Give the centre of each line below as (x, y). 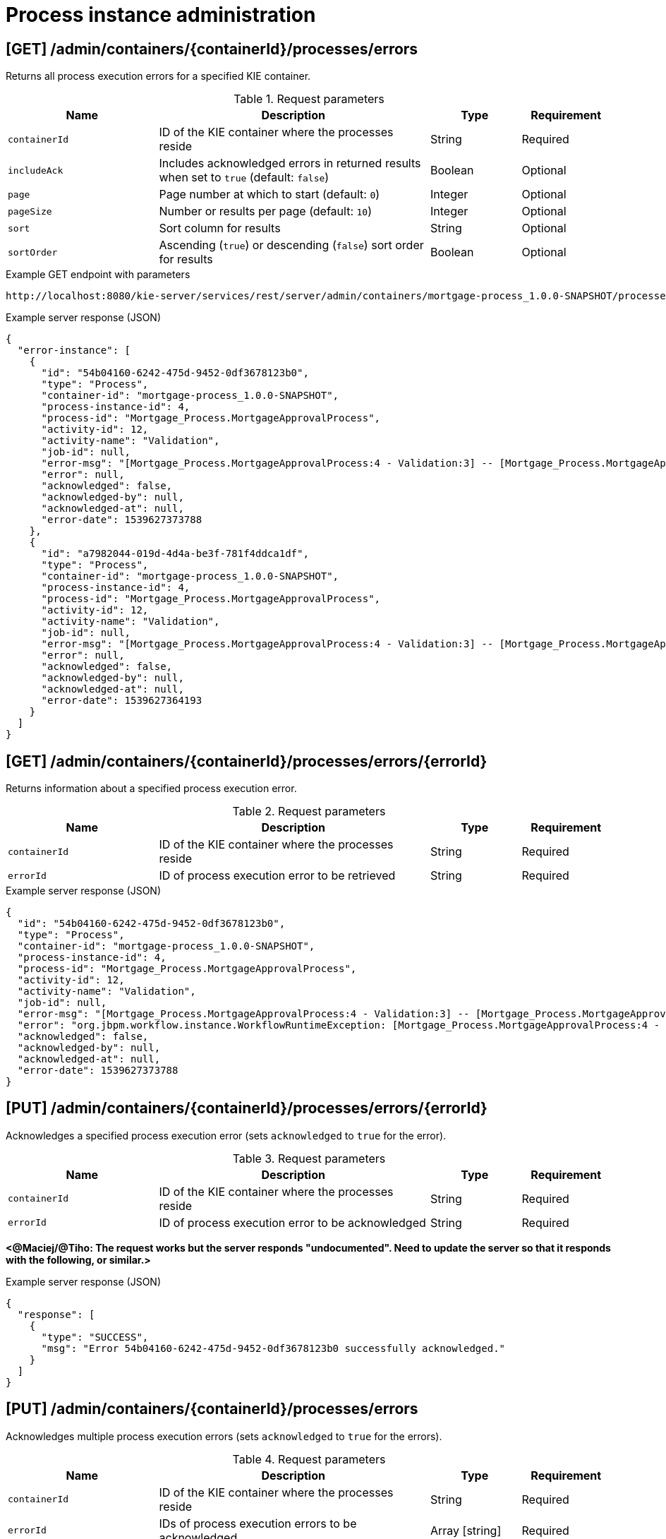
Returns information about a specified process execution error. (151, 789)
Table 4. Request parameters (309, 1459)
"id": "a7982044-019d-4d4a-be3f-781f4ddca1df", (175, 554)
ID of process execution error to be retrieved (277, 876)
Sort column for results (220, 228)
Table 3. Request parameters (309, 1158)
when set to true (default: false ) (244, 178)
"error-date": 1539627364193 (122, 701)
